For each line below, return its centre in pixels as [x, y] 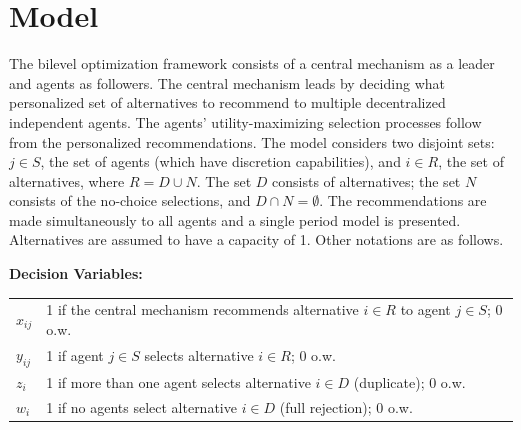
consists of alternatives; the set [366, 180]
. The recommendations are [403, 200]
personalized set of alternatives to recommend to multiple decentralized [227, 102]
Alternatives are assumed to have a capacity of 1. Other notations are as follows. [256, 239]
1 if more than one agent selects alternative [178, 381]
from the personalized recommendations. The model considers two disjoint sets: [252, 141]
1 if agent [75, 355]
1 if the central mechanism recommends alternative [202, 309]
